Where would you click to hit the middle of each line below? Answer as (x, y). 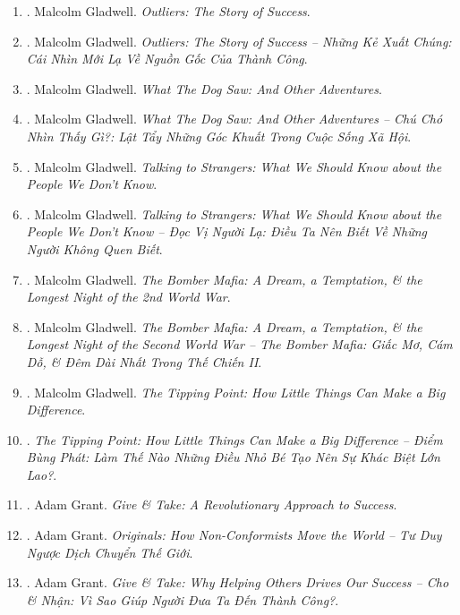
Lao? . (42, 474)
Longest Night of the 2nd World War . (128, 297)
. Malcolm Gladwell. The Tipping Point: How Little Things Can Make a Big (236, 392)
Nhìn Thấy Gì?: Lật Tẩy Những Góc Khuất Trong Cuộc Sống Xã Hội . (219, 136)
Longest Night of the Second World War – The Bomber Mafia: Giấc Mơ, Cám (239, 344)
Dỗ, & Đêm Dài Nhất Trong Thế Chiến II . (144, 361)
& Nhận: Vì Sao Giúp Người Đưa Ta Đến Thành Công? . (183, 599)
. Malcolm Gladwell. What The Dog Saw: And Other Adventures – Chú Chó (234, 119)
